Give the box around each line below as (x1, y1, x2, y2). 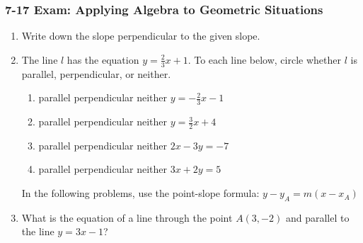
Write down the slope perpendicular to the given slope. (21, 28, 260, 43)
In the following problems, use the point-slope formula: (21, 186, 260, 200)
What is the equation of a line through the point (21, 210, 233, 225)
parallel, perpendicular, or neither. (21, 66, 171, 81)
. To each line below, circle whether (188, 52, 341, 67)
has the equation (67, 52, 139, 67)
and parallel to (285, 210, 350, 225)
